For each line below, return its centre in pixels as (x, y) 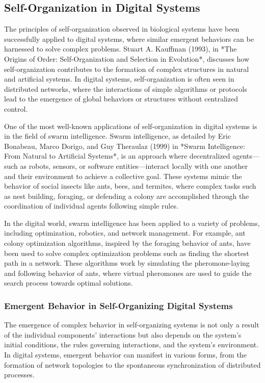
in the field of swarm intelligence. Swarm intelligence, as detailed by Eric (117, 136)
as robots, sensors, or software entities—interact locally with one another (134, 165)
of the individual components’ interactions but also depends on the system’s (123, 334)
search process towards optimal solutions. (69, 283)
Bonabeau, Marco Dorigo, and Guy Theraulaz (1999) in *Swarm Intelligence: (125, 146)
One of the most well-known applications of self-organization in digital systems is (131, 126)
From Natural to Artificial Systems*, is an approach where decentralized (117, 156)
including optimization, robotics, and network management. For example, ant (125, 233)
